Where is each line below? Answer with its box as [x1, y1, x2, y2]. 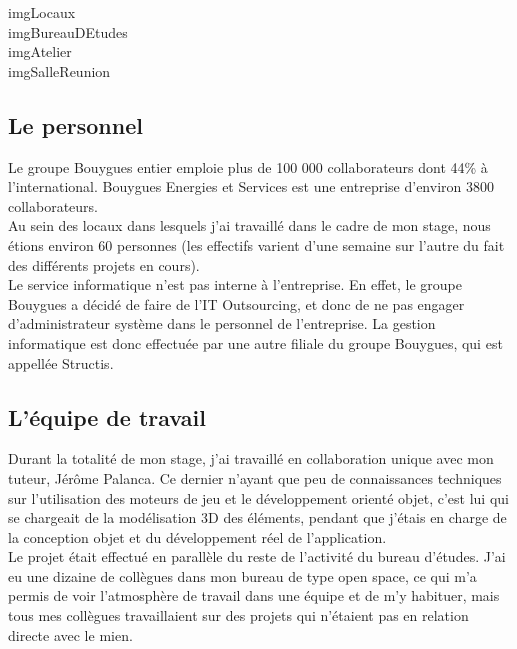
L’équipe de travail [8, 401, 206, 432]
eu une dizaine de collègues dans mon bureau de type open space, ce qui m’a [8, 565, 477, 586]
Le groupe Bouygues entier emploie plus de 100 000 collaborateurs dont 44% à [8, 156, 488, 177]
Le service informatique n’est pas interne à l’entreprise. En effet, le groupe [8, 274, 462, 295]
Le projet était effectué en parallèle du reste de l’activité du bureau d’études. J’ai [8, 546, 506, 567]
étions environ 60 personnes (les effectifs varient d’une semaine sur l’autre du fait [8, 234, 505, 255]
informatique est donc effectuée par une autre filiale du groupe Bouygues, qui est [8, 332, 503, 353]
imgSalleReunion [8, 60, 111, 81]
